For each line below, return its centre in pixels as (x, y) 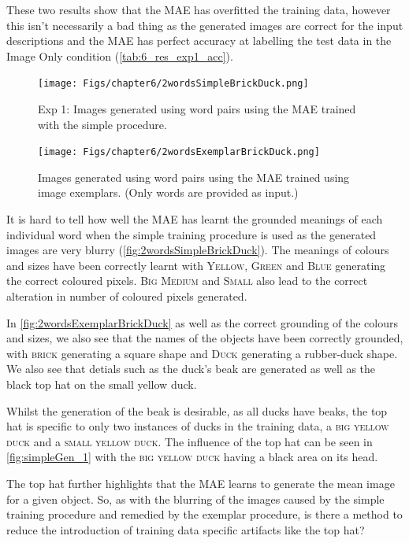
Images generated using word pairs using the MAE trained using (194, 177)
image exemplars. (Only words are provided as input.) (168, 192)
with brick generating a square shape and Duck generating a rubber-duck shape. (202, 353)
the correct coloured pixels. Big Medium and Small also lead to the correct (187, 281)
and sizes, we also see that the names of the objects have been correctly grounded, (205, 338)
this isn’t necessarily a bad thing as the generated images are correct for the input (205, 25)
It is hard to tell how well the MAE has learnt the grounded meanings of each (195, 219)
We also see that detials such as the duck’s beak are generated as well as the (191, 369)
